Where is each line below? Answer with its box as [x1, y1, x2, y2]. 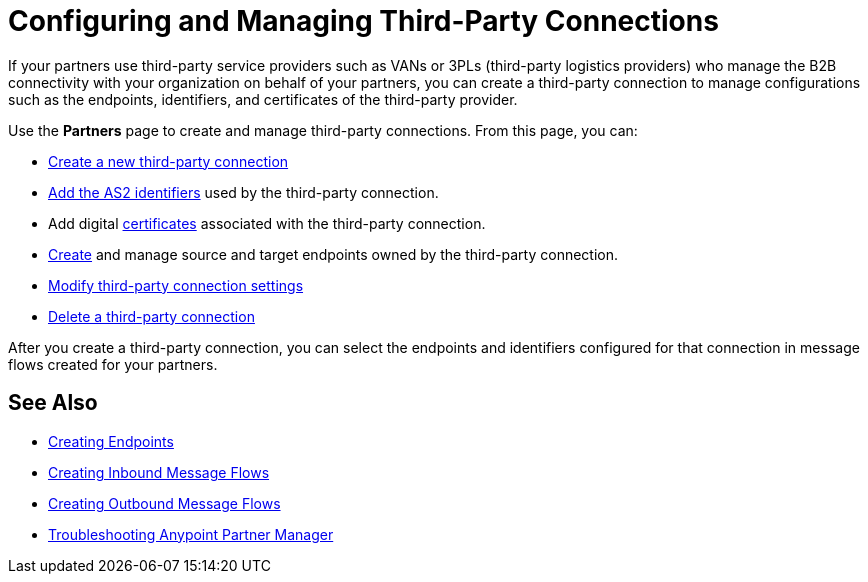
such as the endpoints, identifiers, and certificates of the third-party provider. [8, 90, 518, 108]
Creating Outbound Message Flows [48, 494, 281, 512]
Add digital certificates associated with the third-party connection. [48, 214, 486, 232]
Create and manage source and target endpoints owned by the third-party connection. [48, 245, 619, 263]
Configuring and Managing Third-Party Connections [8, 4, 719, 38]
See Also [8, 390, 98, 416]
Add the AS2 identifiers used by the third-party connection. [48, 183, 439, 201]
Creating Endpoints [48, 432, 174, 450]
